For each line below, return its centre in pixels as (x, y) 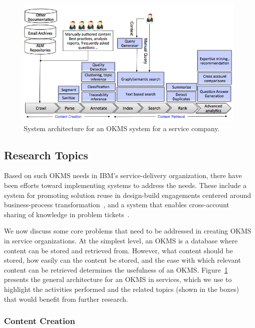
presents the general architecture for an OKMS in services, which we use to (118, 279)
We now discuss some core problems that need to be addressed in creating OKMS (128, 231)
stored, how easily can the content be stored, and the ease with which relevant (123, 260)
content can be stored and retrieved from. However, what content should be (119, 250)
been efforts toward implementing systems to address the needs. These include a (125, 185)
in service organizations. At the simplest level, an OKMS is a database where (121, 240)
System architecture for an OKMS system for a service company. (122, 128)
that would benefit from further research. (66, 299)
